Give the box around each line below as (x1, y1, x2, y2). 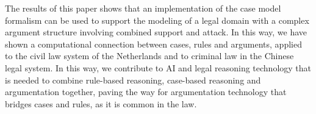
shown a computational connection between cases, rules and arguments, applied (5, 37, 302, 50)
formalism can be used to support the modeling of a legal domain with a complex (5, 13, 309, 26)
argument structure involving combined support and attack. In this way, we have (5, 26, 307, 38)
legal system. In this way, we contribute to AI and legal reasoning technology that (5, 61, 312, 74)
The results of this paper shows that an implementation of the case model (5, 2, 281, 14)
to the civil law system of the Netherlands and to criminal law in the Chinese (5, 49, 294, 62)
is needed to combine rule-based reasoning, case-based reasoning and (5, 73, 261, 86)
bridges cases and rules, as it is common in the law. (5, 97, 197, 110)
